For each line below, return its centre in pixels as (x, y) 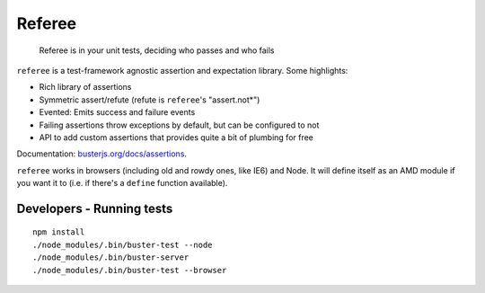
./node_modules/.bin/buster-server (111, 257)
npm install (59, 232)
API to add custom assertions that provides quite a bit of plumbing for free (176, 137)
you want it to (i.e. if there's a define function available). (122, 183)
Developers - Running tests (95, 208)
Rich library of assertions (85, 87)
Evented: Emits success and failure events (117, 112)
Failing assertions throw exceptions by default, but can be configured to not (179, 125)
